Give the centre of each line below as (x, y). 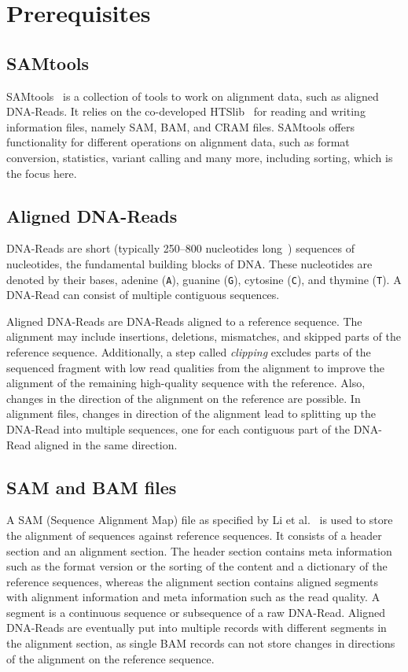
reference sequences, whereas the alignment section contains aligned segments (193, 581)
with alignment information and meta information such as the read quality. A (193, 597)
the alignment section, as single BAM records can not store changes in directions (201, 643)
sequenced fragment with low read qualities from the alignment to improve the (195, 367)
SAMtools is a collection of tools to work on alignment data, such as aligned (193, 96)
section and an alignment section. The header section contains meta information (199, 550)
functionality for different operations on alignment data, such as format (178, 142)
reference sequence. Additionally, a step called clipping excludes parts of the (189, 351)
